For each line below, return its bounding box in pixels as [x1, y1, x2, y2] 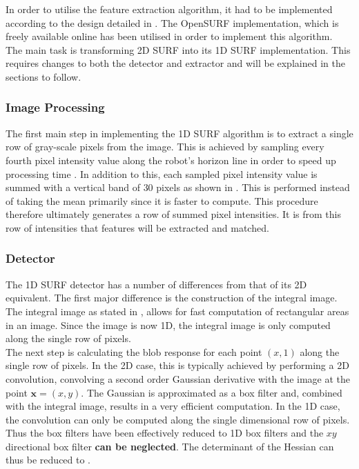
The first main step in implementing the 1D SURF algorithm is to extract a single [6, 126, 353, 140]
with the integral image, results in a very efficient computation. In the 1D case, [6, 399, 340, 413]
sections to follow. [6, 69, 81, 83]
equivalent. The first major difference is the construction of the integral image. [6, 290, 338, 305]
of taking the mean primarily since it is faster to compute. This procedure [6, 193, 318, 208]
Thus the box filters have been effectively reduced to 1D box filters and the [6, 426, 324, 440]
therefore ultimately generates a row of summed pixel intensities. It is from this [6, 207, 341, 221]
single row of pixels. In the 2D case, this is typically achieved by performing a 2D [6, 358, 349, 372]
